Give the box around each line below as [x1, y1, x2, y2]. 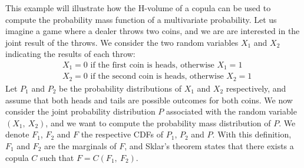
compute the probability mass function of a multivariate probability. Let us [5, 13, 277, 25]
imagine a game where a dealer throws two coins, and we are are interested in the [5, 25, 300, 37]
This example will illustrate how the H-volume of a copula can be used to [5, 2, 271, 14]
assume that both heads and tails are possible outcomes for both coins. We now [5, 93, 293, 106]
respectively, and [226, 82, 286, 94]
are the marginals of [44, 139, 117, 152]
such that [40, 151, 74, 163]
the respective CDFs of [81, 128, 164, 140]
